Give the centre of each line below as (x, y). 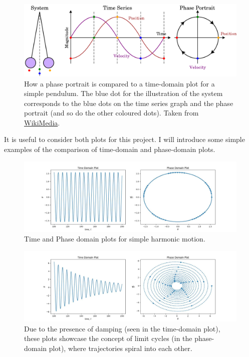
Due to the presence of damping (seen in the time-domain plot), (122, 328)
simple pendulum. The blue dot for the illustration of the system (123, 93)
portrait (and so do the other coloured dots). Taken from (111, 113)
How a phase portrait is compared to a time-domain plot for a (119, 83)
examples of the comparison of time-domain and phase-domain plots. (110, 149)
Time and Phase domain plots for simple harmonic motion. (115, 239)
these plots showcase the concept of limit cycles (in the (108, 338)
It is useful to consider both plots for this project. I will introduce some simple (124, 139)
